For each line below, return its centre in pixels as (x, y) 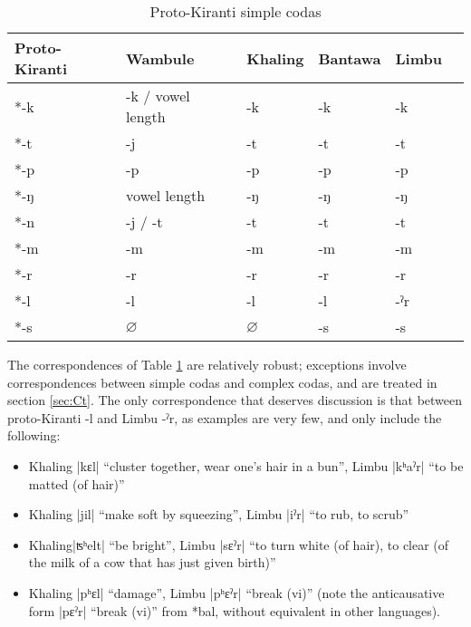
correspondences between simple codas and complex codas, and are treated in (222, 382)
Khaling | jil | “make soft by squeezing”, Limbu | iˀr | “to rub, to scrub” (219, 514)
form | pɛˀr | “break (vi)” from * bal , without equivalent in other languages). (234, 610)
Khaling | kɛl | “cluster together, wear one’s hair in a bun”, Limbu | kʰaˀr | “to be (246, 465)
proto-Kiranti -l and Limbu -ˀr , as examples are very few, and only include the (225, 417)
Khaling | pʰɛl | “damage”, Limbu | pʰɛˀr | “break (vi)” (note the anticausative (236, 592)
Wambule (160, 58)
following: (34, 435)
